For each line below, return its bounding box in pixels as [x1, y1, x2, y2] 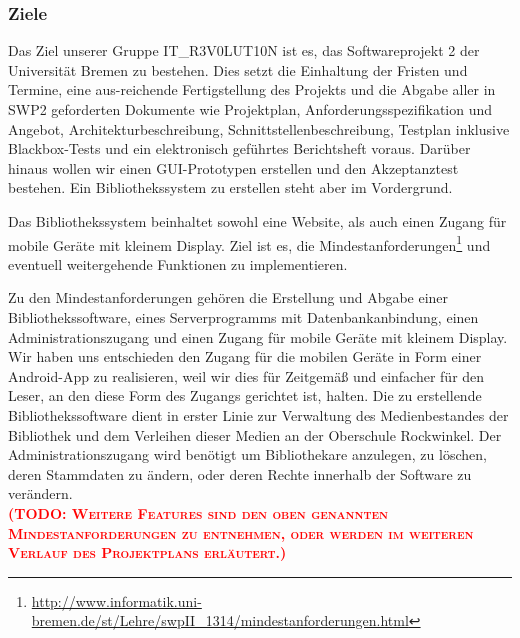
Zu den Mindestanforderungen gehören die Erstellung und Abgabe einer [8, 287, 449, 308]
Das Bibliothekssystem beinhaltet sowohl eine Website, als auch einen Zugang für [8, 210, 507, 231]
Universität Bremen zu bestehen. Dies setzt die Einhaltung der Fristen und [8, 59, 468, 80]
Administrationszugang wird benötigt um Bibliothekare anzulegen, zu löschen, [8, 444, 487, 465]
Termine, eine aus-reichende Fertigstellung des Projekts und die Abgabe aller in [8, 79, 496, 100]
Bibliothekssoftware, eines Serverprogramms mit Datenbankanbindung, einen [8, 307, 479, 327]
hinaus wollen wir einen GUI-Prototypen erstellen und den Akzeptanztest [8, 157, 459, 178]
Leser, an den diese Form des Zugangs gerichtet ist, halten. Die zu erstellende [8, 385, 482, 406]
